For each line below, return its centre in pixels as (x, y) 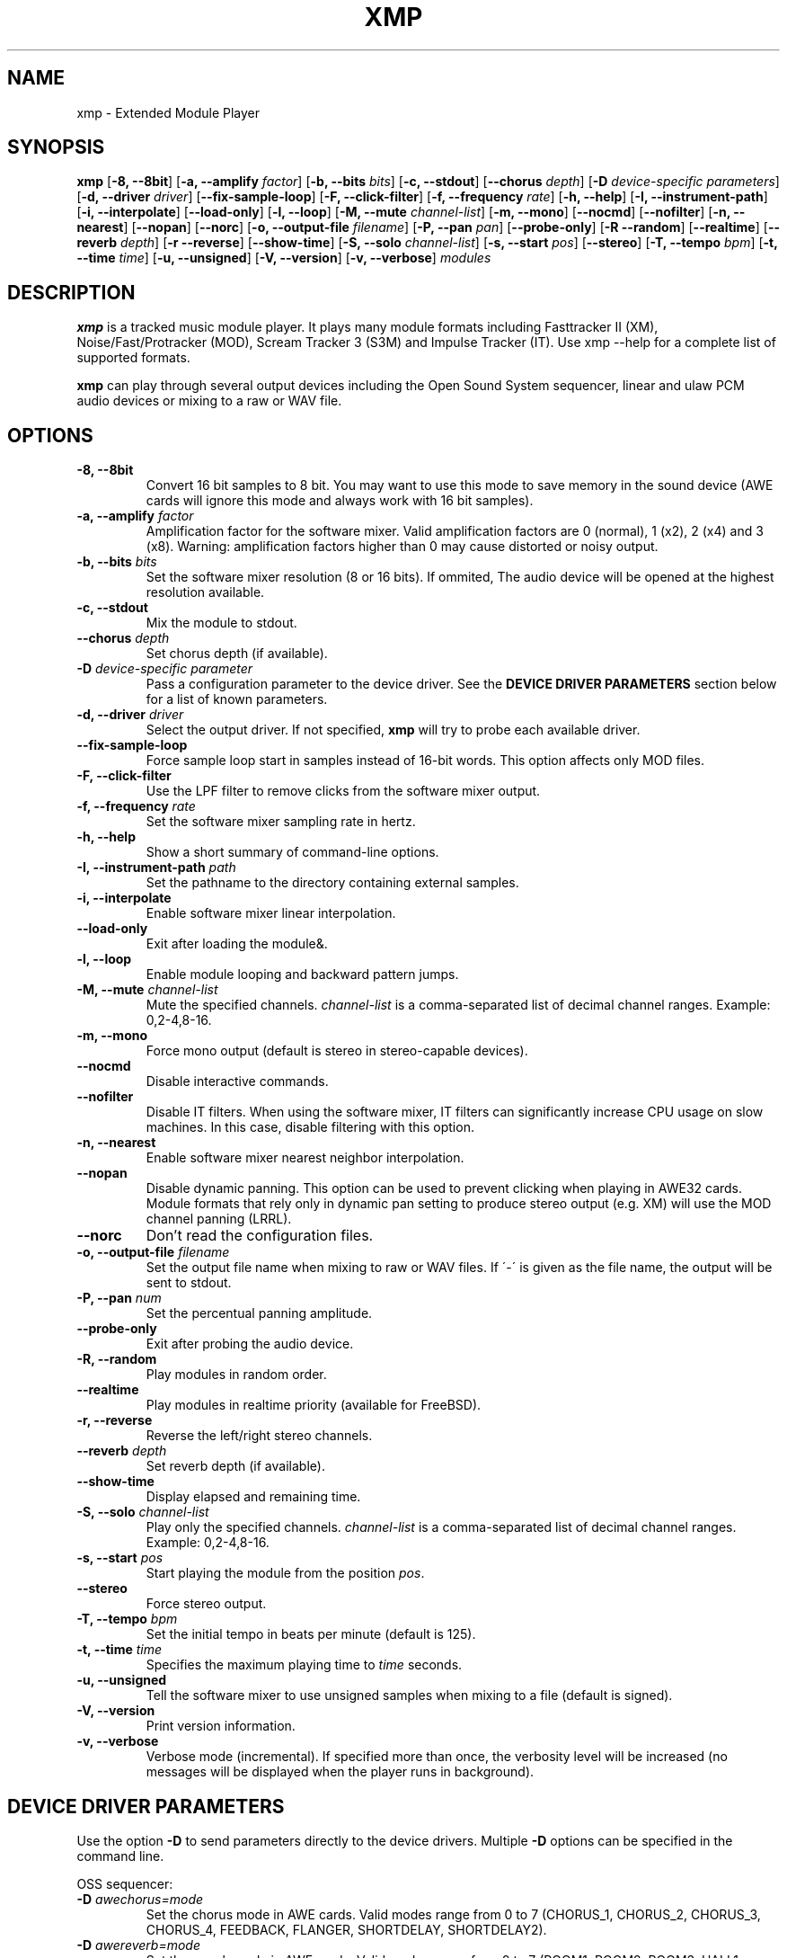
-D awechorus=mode (140, 1899)
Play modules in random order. (236, 1375)
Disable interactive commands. (237, 1081)
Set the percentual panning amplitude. (259, 1313)
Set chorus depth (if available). (237, 654)
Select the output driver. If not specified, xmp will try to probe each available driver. (393, 730)
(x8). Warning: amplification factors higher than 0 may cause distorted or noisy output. (402, 547)
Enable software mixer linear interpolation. (271, 913)
